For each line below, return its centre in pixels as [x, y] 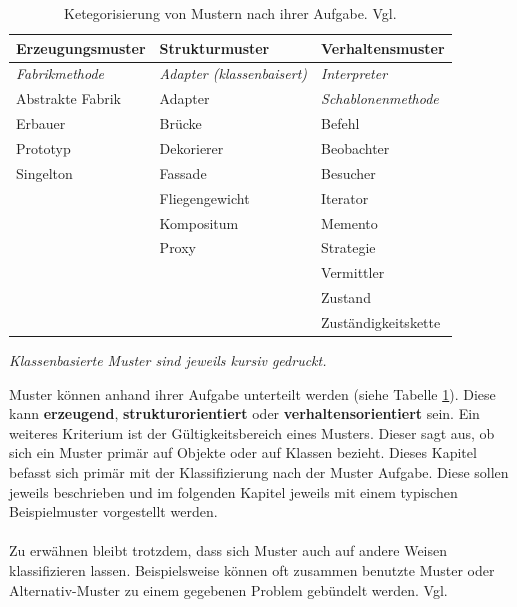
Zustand [346, 297]
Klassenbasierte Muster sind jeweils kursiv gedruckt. [168, 359]
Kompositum [199, 222]
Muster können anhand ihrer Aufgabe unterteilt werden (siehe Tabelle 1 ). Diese [252, 393]
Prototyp [43, 147]
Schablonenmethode [380, 98]
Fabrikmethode [60, 73]
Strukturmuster [214, 47]
